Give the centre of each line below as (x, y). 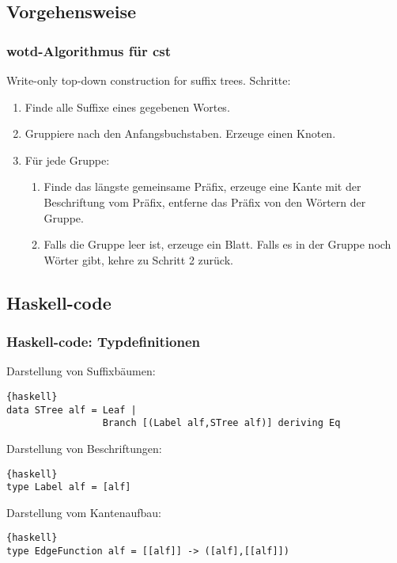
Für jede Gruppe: (67, 160)
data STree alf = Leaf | (72, 410)
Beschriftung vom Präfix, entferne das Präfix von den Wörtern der (205, 202)
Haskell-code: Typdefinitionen (104, 342)
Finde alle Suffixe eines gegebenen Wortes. (127, 107)
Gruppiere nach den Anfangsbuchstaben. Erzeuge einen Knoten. (180, 133)
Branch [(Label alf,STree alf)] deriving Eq (221, 423)
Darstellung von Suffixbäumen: (81, 371)
